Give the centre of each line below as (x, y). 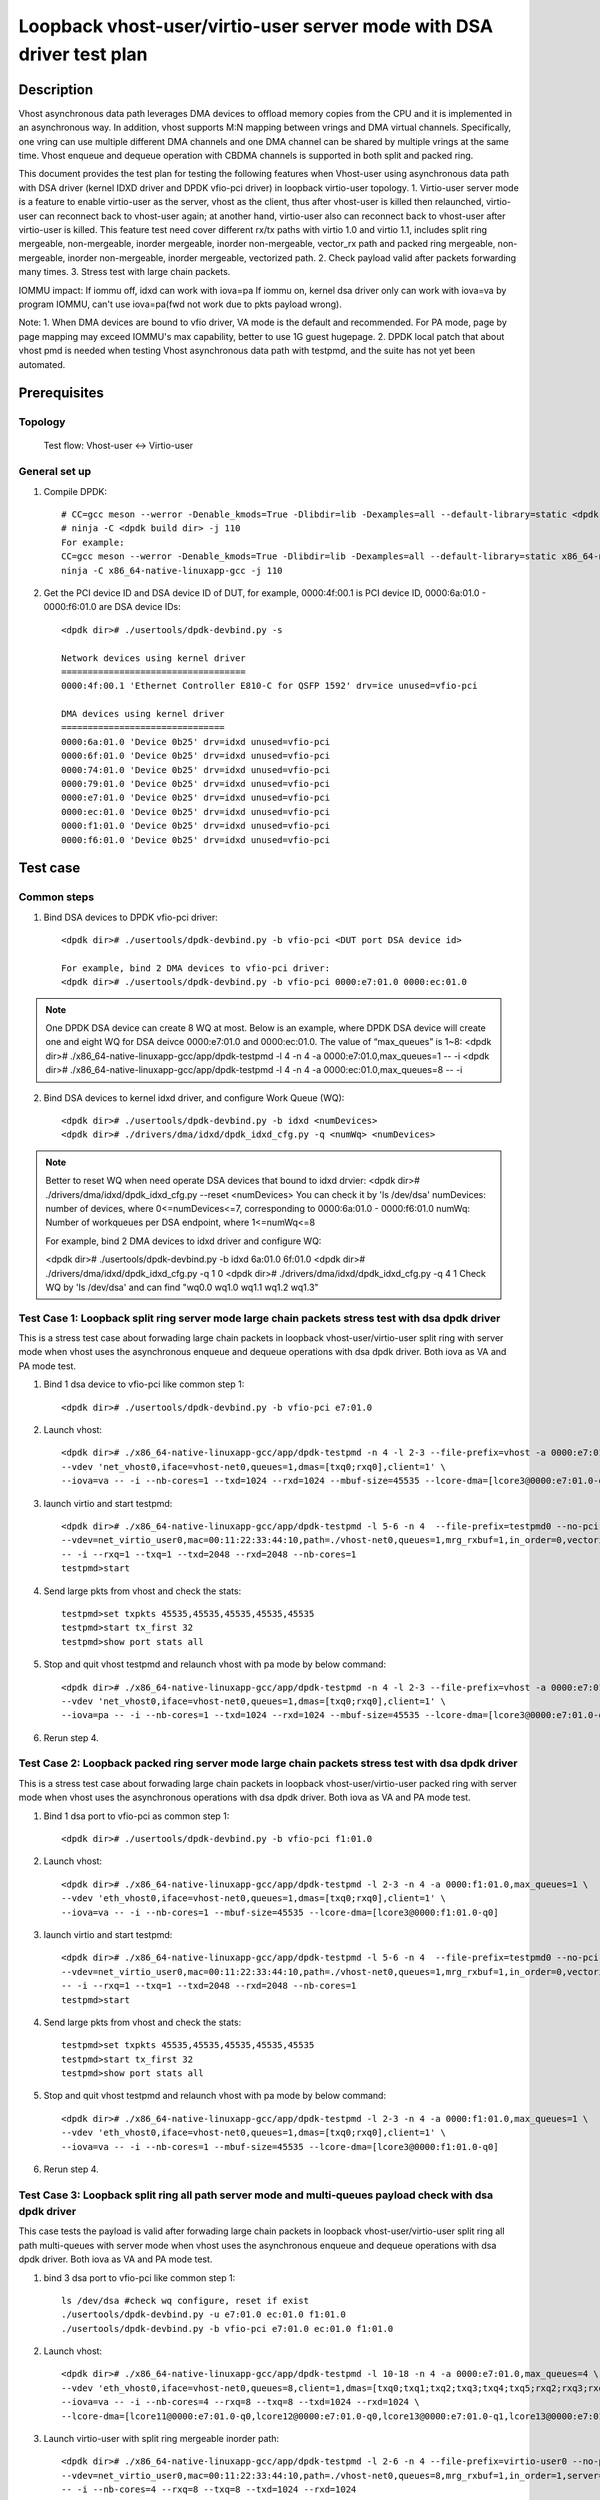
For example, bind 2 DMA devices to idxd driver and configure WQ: (183, 1241)
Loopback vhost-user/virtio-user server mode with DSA (256, 26)
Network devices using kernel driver (154, 658)
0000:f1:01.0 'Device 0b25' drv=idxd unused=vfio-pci (195, 826)
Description (56, 89)
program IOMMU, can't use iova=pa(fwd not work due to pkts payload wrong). (180, 304)
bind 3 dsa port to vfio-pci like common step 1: (139, 2277)
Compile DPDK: (75, 491)
